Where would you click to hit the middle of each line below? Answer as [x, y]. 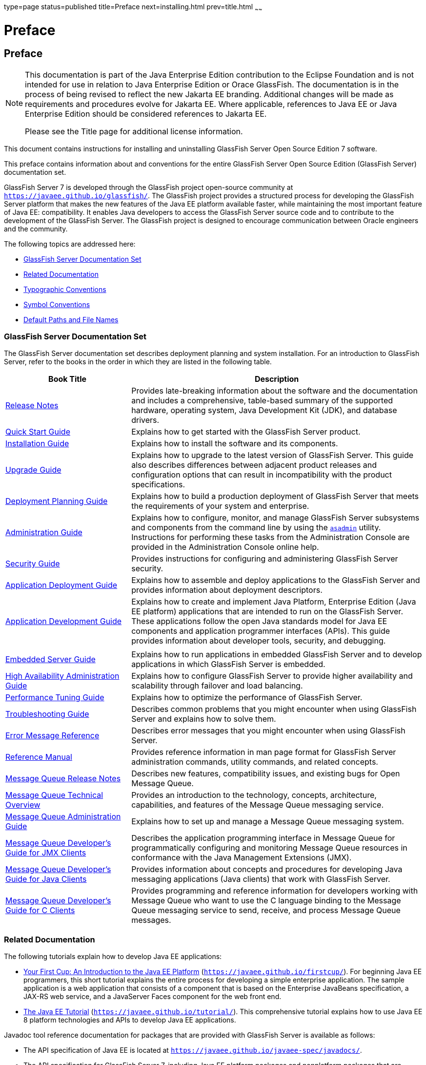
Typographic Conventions [65, 289]
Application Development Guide [64, 621]
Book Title [68, 379]
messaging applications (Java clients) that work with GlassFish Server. [261, 879]
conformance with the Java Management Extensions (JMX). [242, 858]
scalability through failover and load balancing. [217, 686]
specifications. [158, 485]
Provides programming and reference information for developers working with [275, 891]
